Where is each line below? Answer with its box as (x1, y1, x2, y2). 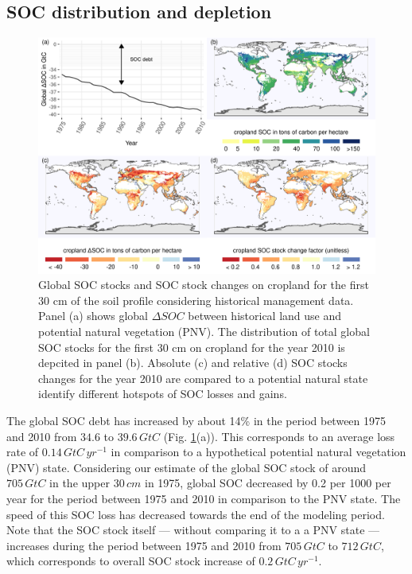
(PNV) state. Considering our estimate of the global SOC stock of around (6, 459, 367, 475)
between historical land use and (188, 307, 342, 324)
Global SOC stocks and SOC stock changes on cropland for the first (38, 276, 369, 293)
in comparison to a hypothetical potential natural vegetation (111, 443, 406, 460)
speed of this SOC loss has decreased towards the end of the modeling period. (6, 506, 385, 522)
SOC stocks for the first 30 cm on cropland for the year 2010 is (38, 338, 345, 355)
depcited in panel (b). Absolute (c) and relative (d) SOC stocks (38, 354, 348, 371)
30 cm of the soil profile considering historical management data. (38, 291, 354, 308)
